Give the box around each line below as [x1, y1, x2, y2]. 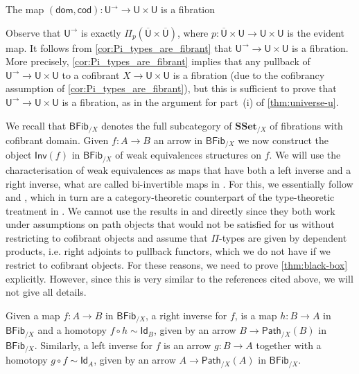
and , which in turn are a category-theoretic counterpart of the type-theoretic [6, 190, 335, 204]
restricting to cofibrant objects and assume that [6, 230, 208, 244]
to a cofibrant [62, 67, 120, 82]
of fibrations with [270, 118, 343, 132]
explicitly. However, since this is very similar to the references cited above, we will [6, 271, 353, 285]
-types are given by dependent [219, 230, 347, 244]
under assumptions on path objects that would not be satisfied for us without [6, 217, 335, 231]
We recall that [6, 118, 67, 132]
